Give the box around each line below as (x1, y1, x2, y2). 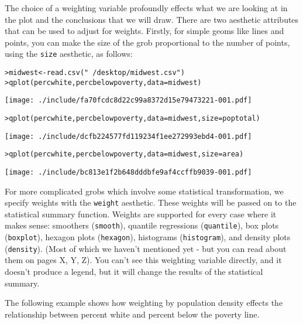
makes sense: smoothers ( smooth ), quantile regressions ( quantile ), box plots (5, 219, 279, 231)
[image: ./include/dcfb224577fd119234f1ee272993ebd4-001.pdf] (5, 132, 252, 141)
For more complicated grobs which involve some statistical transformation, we (5, 185, 284, 197)
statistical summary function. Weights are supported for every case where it (5, 207, 277, 220)
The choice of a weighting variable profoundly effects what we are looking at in (5, 2, 288, 13)
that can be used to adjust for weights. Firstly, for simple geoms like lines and (5, 25, 284, 37)
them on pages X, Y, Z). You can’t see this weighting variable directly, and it (5, 254, 282, 266)
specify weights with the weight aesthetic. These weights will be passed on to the (5, 196, 297, 209)
